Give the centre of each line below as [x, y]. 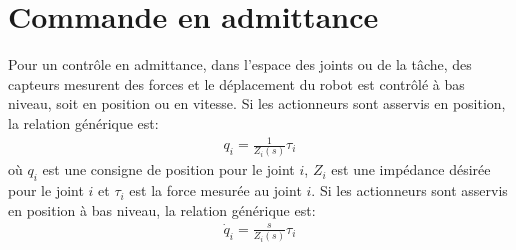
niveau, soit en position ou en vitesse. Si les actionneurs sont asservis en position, [257, 103]
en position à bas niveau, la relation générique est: [162, 209]
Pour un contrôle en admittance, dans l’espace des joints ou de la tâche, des [240, 64]
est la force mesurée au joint [215, 190]
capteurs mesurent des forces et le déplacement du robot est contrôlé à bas [236, 83]
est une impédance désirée [411, 169]
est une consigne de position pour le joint [168, 169]
